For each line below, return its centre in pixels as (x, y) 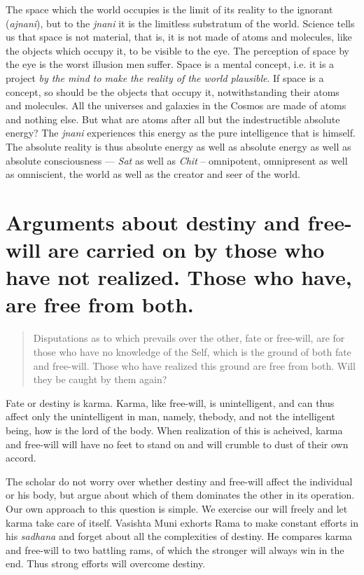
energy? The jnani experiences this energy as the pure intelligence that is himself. (181, 133)
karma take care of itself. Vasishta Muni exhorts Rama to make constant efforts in (182, 522)
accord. (21, 458)
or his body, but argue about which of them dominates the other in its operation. (180, 495)
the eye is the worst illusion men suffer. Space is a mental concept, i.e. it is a (170, 64)
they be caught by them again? (100, 379)
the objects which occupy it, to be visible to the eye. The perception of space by (178, 50)
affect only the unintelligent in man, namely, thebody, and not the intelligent (170, 416)
